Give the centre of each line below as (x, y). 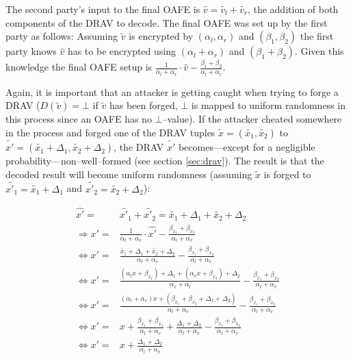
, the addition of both (293, 9)
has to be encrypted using (121, 51)
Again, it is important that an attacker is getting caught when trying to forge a (172, 91)
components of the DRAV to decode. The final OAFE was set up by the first (167, 22)
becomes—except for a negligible (247, 147)
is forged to (287, 174)
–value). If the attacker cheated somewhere (252, 119)
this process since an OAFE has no (79, 119)
